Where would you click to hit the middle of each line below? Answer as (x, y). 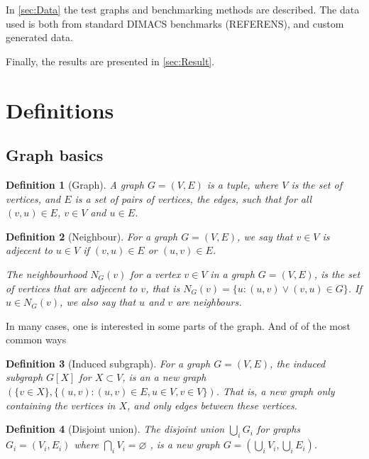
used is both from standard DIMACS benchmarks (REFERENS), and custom (175, 23)
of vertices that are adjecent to (72, 288)
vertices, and (33, 198)
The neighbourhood (46, 273)
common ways (36, 339)
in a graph (232, 273)
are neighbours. (209, 302)
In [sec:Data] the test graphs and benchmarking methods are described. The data (183, 9)
